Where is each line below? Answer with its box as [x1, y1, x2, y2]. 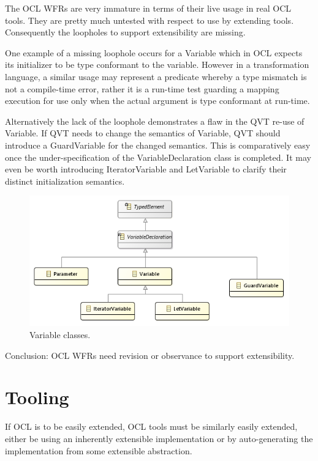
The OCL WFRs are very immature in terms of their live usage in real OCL [5, 2, 292, 14]
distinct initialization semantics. [5, 174, 125, 187]
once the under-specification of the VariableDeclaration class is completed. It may [5, 150, 311, 163]
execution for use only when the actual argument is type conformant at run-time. [5, 94, 310, 107]
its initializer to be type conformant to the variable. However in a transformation [5, 58, 309, 71]
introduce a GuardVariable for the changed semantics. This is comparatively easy [5, 138, 311, 151]
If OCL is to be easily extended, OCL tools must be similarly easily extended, [5, 420, 298, 433]
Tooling [5, 385, 69, 410]
